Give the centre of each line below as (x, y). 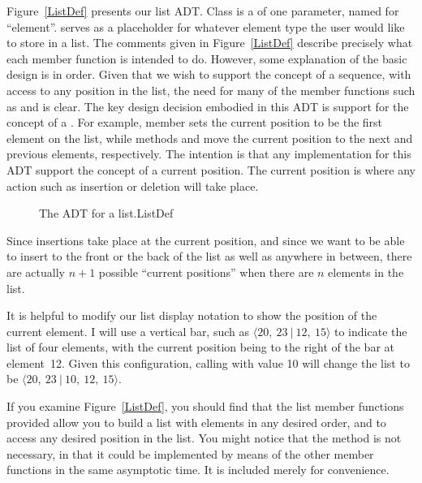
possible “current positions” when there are (206, 272)
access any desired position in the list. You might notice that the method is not (204, 438)
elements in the (366, 272)
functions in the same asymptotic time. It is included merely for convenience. (198, 470)
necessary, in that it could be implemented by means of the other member (190, 453)
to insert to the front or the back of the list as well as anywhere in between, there (209, 256)
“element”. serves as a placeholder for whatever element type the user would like (206, 26)
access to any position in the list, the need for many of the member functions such (211, 90)
